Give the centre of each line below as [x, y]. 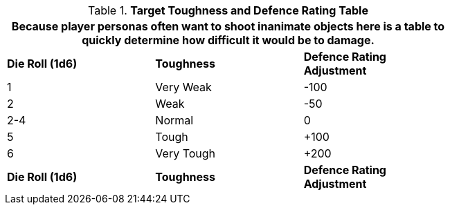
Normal [174, 120]
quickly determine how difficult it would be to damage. [228, 40]
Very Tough [186, 153]
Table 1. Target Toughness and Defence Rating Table [228, 10]
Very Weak [183, 87]
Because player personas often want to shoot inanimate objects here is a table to [228, 26]
